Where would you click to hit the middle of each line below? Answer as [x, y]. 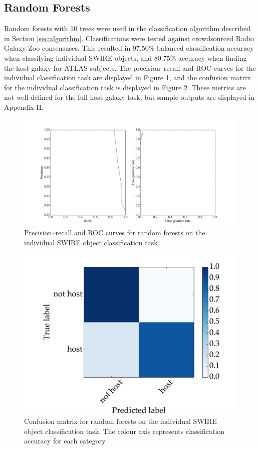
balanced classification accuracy [205, 48]
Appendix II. [24, 107]
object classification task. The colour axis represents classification [124, 431]
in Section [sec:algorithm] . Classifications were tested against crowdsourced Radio [129, 38]
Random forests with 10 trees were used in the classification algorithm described [127, 28]
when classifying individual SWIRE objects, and [78, 57]
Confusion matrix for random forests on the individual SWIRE [120, 421]
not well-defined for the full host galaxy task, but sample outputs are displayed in [129, 97]
